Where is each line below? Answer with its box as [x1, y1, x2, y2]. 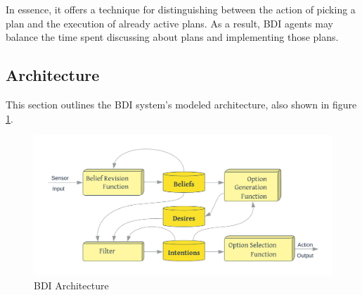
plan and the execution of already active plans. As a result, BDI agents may [6, 15, 333, 30]
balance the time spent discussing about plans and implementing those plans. [6, 30, 339, 44]
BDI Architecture [34, 277, 109, 292]
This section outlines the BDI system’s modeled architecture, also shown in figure [6, 96, 357, 111]
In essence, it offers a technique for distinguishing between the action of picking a [6, 2, 356, 16]
